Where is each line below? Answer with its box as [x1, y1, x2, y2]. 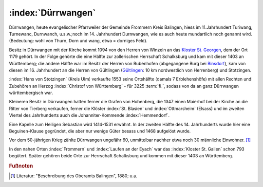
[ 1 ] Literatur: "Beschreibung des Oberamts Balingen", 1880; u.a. [10, 173, 137, 179]
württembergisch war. [9, 90, 53, 96]
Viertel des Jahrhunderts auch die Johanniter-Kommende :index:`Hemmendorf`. [9, 112, 170, 118]
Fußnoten [9, 162, 33, 169]
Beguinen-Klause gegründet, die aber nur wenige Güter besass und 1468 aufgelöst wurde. [9, 128, 191, 134]
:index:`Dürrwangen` [9, 7, 96, 18]
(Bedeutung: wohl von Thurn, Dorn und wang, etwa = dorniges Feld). [9, 38, 148, 44]
